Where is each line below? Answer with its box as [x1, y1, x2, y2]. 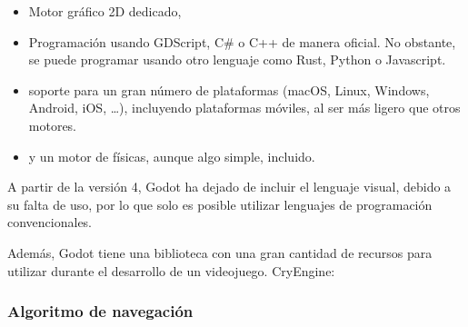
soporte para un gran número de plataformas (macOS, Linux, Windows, [28, 80, 430, 99]
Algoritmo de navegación [7, 300, 194, 322]
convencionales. [7, 213, 93, 232]
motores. [28, 115, 77, 134]
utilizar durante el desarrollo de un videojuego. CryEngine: [7, 261, 335, 280]
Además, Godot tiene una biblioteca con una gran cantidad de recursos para [7, 243, 433, 262]
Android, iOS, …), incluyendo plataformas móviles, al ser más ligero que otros [28, 98, 461, 117]
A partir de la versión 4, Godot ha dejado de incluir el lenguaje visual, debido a [7, 177, 452, 196]
